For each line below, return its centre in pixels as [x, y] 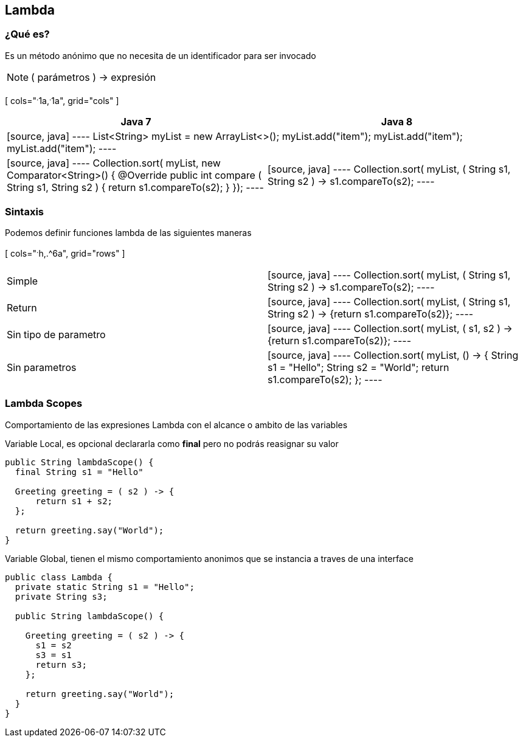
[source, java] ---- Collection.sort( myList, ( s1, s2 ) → [390, 328]
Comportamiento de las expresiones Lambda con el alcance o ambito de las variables [176, 425]
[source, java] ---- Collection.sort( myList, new [114, 163]
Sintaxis [24, 211]
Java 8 [397, 122]
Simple [23, 281]
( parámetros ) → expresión [94, 77]
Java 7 [136, 122]
